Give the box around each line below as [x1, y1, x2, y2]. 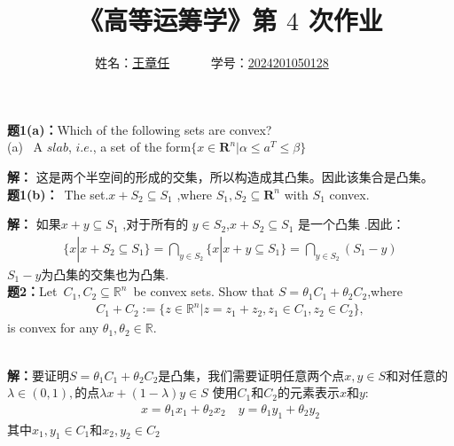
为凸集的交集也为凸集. [41, 264, 169, 283]
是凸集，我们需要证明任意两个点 [158, 365, 345, 384]
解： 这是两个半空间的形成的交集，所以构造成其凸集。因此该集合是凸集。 [7, 167, 434, 185]
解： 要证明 [7, 365, 69, 384]
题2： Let [7, 282, 58, 301]
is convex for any [7, 318, 99, 337]
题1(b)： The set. [7, 184, 109, 203]
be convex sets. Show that [133, 282, 275, 301]
